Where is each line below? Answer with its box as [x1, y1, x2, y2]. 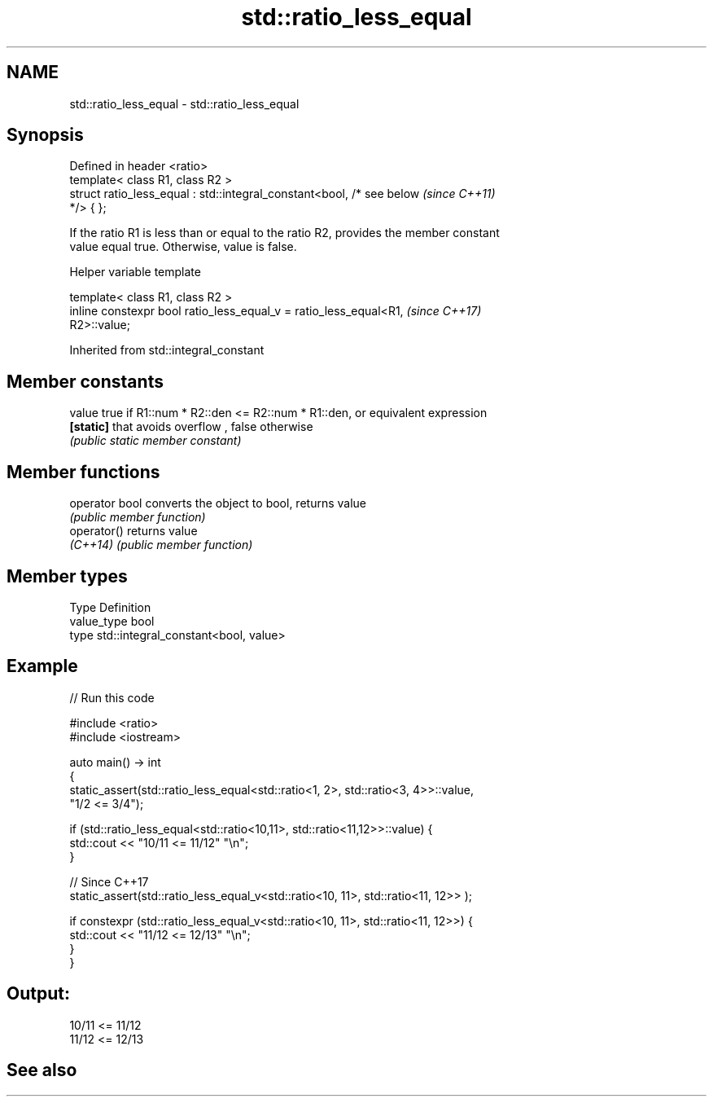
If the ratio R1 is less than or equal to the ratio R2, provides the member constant [69, 226, 500, 240]
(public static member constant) [69, 433, 242, 448]
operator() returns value [69, 524, 198, 538]
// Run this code [69, 690, 155, 705]
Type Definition [69, 600, 151, 614]
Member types [7, 565, 128, 587]
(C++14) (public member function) [69, 538, 253, 552]
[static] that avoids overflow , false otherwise [69, 420, 313, 434]
